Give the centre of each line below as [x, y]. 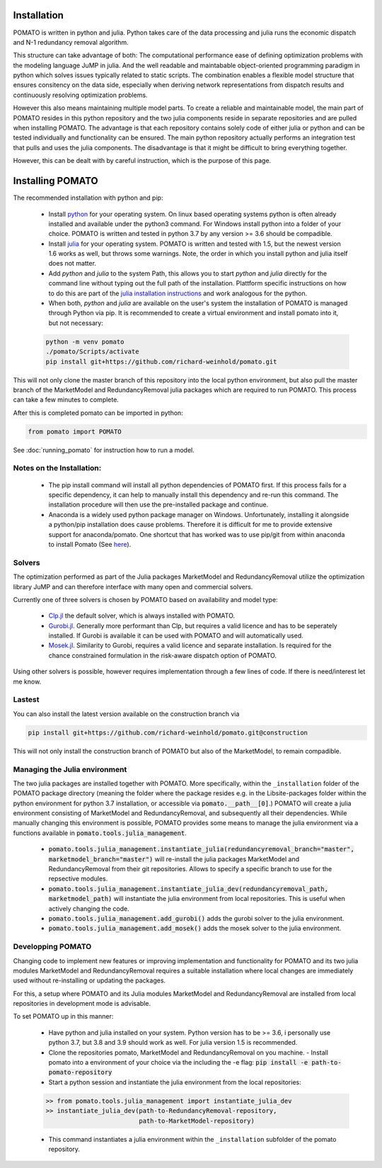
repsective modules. [78, 879]
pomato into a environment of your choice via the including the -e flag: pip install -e [178, 1062]
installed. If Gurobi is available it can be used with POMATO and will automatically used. [176, 636]
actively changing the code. [89, 908]
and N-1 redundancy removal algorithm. [71, 42]
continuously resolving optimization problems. [80, 95]
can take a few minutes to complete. [66, 399]
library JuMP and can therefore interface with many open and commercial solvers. [133, 586]
